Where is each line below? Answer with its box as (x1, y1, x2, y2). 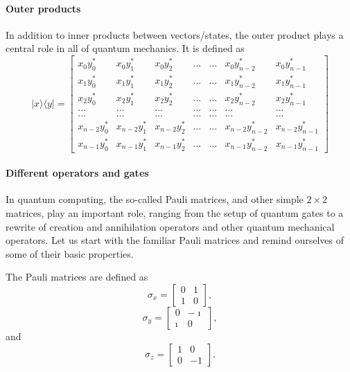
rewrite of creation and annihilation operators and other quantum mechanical (6, 219, 335, 233)
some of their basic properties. (6, 246, 134, 260)
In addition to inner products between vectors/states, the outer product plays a (6, 27, 344, 42)
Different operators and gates (6, 166, 149, 180)
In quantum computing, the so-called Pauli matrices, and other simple (6, 192, 304, 206)
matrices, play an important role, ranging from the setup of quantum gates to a (6, 205, 344, 220)
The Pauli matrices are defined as (6, 269, 148, 284)
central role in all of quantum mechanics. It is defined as (6, 41, 245, 55)
